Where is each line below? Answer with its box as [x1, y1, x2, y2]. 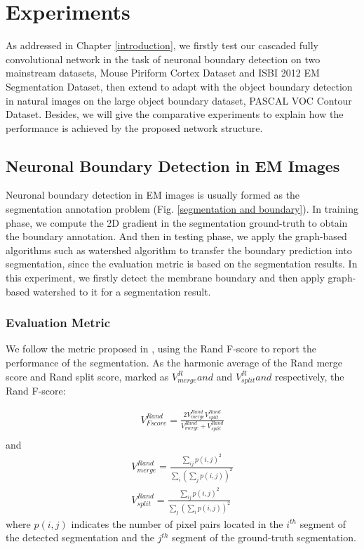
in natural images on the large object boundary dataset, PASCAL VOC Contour [6, 93, 352, 107]
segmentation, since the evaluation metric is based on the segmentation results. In [6, 256, 358, 271]
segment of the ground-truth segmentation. [172, 530, 356, 545]
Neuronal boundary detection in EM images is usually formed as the [6, 187, 300, 202]
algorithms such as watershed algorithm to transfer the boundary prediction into [6, 242, 352, 257]
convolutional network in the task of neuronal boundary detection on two [6, 51, 321, 66]
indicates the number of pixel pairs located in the [71, 516, 283, 531]
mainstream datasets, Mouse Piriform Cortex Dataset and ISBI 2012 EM [6, 65, 320, 80]
